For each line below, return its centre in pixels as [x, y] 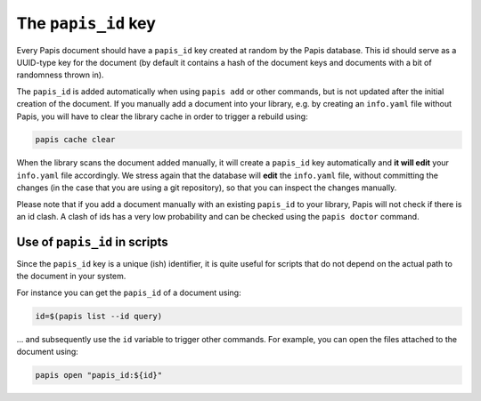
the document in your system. [71, 277]
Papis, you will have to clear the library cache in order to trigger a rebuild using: [162, 116]
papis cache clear [75, 140]
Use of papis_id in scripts [92, 241]
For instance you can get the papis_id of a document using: [129, 293]
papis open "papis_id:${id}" [99, 375]
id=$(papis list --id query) [99, 316]
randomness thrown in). [60, 75]
